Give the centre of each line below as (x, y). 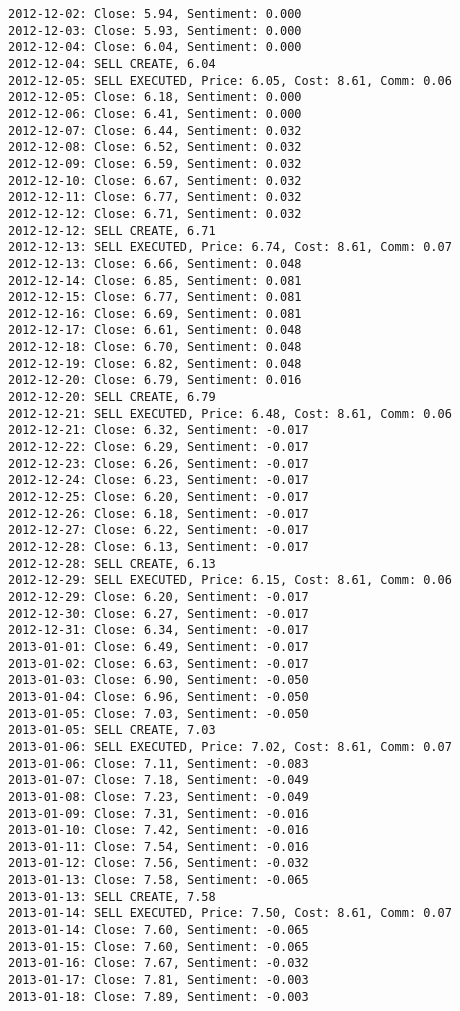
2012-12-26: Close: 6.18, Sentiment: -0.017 (158, 513)
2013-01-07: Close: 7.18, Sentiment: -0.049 (158, 780)
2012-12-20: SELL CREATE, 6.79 (112, 397)
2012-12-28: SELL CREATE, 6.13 (112, 563)
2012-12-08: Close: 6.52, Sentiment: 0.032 (155, 147)
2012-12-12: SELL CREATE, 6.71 (112, 230)
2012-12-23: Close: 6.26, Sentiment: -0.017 (158, 463)
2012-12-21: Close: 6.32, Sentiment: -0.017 (158, 430)
